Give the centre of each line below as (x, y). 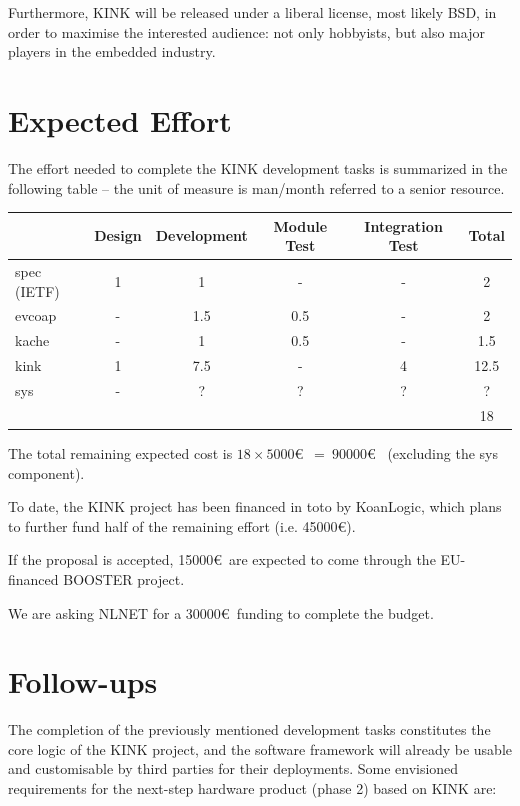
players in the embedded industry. (112, 51)
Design (118, 235)
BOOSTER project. (124, 578)
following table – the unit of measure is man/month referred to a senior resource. (256, 187)
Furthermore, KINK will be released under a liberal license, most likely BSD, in (252, 12)
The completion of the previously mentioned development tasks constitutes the (249, 729)
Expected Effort (120, 119)
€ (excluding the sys (432, 452)
